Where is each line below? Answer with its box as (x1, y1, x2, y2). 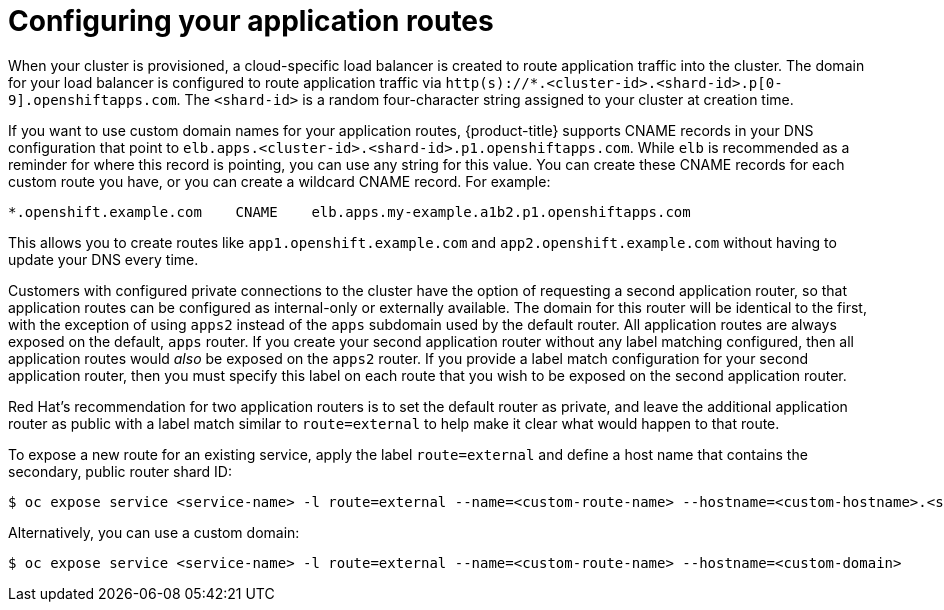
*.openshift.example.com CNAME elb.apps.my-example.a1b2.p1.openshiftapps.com (8, 203, 691, 220)
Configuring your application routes (8, 4, 494, 38)
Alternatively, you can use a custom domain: (8, 523, 300, 541)
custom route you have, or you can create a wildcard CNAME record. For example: (8, 172, 551, 190)
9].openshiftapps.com (8, 91, 177, 108)
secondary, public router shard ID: (8, 462, 232, 480)
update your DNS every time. (8, 250, 199, 268)
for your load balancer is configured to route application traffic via (8, 73, 442, 91)
